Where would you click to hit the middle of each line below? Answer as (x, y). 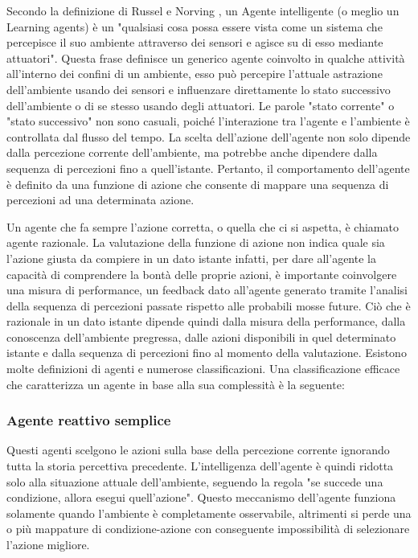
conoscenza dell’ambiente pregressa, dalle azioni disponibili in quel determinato (201, 336)
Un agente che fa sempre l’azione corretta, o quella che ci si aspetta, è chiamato (203, 226)
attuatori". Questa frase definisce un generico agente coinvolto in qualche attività (206, 57)
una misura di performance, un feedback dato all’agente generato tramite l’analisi (207, 290)
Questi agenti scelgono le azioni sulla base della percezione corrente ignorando (198, 450)
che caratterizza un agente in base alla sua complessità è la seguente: (176, 384)
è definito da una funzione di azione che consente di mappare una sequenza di (198, 184)
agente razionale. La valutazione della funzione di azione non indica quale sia (196, 242)
